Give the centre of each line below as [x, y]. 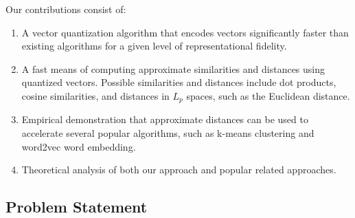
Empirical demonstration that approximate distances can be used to [165, 119]
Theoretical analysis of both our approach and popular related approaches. [179, 170]
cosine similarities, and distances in [95, 95]
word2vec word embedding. [79, 146]
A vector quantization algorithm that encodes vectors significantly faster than [185, 32]
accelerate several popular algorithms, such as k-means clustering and [168, 133]
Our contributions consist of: [66, 9]
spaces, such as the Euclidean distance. [268, 95]
